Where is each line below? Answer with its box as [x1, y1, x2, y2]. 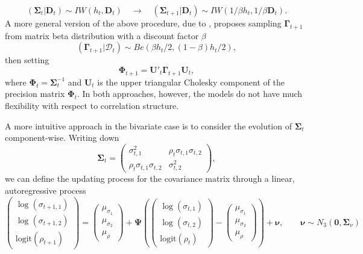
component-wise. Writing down [5, 131, 119, 144]
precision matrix [5, 87, 65, 100]
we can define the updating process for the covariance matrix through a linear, [5, 172, 295, 185]
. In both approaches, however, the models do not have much [77, 87, 303, 100]
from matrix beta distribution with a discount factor [5, 29, 199, 42]
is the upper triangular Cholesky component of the [97, 75, 285, 88]
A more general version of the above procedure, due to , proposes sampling [5, 17, 282, 29]
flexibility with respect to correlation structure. [5, 99, 179, 111]
